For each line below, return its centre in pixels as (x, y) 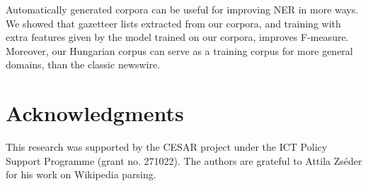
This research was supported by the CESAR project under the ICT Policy (167, 147)
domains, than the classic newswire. (83, 64)
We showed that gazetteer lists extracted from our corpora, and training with (173, 23)
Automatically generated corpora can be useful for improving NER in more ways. (182, 9)
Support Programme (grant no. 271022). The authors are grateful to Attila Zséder (184, 160)
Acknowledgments (95, 113)
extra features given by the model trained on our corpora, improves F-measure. (177, 37)
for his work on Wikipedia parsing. (81, 174)
